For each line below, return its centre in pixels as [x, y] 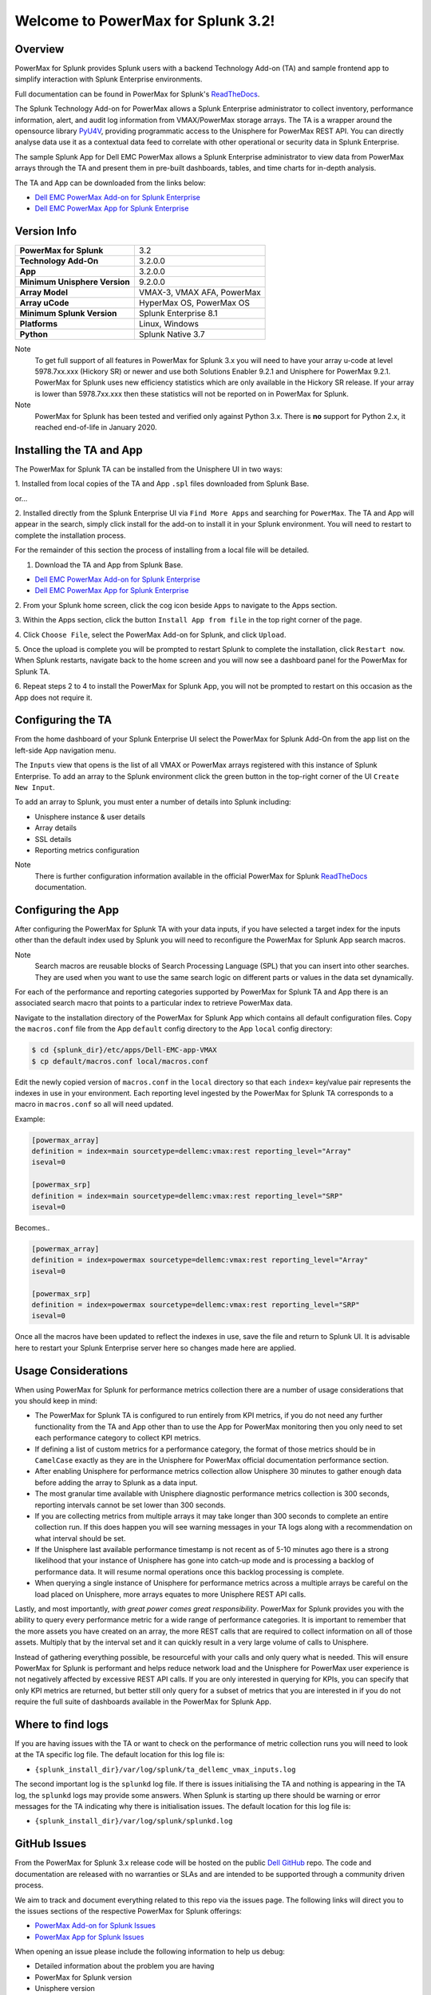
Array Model [43, 293]
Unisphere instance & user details [90, 816]
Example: [30, 1119]
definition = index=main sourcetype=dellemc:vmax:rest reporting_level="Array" [192, 1152]
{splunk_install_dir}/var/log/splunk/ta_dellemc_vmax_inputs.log [165, 1769]
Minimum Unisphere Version [75, 282]
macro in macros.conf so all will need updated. [94, 1104]
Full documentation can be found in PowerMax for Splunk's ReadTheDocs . [137, 94]
